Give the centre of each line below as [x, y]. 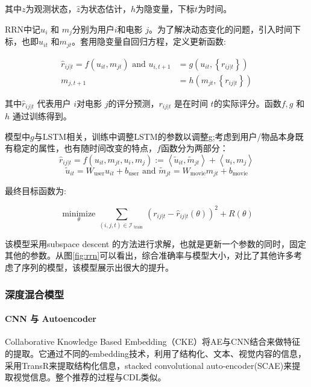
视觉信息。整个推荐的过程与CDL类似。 [90, 377]
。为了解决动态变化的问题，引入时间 [221, 29]
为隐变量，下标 [165, 8]
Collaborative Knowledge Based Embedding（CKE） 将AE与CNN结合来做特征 [153, 341]
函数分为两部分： [194, 148]
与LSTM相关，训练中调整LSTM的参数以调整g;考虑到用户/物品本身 [165, 136]
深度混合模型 [35, 294]
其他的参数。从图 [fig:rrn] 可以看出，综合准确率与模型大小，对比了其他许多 [149, 255]
